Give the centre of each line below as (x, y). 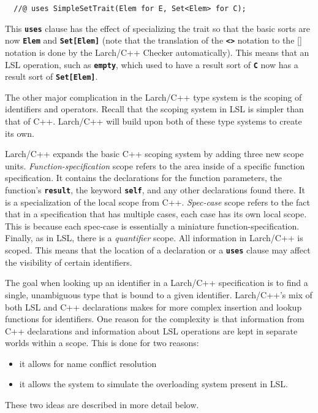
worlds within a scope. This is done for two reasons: (102, 343)
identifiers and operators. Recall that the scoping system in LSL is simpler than (154, 109)
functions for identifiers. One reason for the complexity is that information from (155, 319)
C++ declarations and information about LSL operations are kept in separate (151, 330)
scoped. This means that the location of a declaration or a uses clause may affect (158, 250)
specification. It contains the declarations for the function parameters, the (143, 178)
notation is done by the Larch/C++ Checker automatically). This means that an (157, 52)
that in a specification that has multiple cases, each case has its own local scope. (156, 214)
